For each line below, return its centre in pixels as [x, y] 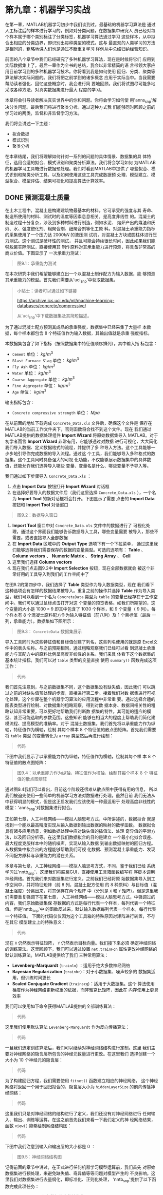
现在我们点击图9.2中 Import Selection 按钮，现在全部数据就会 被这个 [81, 568]
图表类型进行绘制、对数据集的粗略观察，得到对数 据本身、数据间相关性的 [78, 705]
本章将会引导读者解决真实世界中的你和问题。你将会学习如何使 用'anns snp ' [79, 100]
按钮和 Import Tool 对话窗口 [40, 505]
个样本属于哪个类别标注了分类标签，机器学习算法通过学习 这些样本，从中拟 [80, 37]
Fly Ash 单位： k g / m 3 [34, 366]
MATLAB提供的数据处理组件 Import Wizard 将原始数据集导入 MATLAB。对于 [81, 435]
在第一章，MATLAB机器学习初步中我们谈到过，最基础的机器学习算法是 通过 [80, 24]
